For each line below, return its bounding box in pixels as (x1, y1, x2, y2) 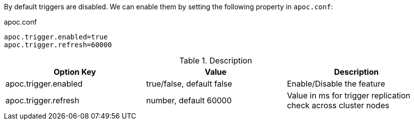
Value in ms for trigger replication (287, 91, 411, 100)
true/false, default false (146, 79, 232, 89)
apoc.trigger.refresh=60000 (4, 41, 112, 49)
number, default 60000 (146, 95, 232, 105)
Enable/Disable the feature (287, 79, 385, 89)
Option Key (54, 67, 96, 77)
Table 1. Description (179, 56, 252, 65)
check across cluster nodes (287, 100, 389, 110)
